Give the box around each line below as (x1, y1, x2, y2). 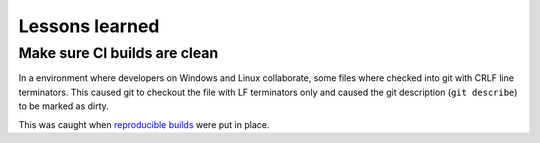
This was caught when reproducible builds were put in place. (18, 118, 270, 130)
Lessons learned (18, 15, 160, 37)
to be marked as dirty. (18, 100, 109, 112)
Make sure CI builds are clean (18, 44, 219, 62)
